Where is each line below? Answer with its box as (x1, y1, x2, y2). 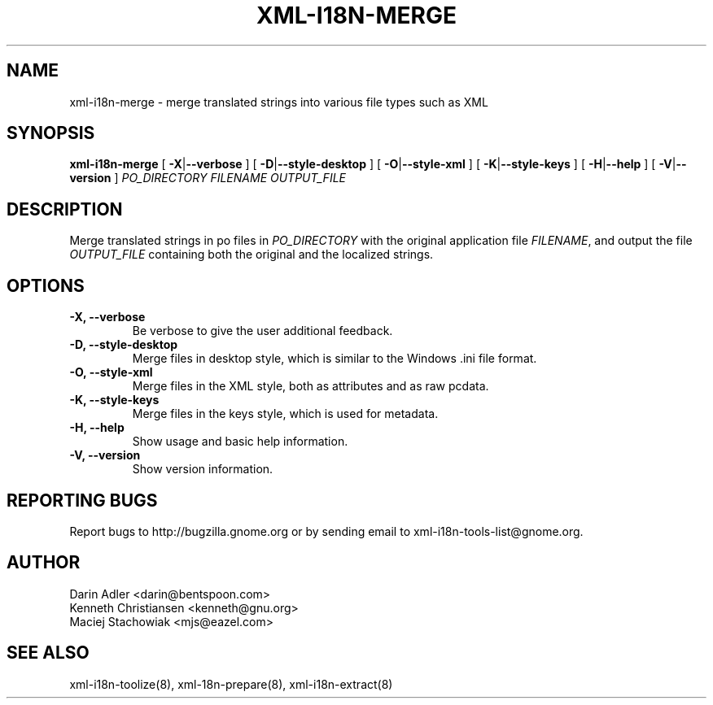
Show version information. (132, 462, 273, 477)
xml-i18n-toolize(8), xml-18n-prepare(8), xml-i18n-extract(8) (69, 677, 393, 691)
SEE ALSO (7, 642, 90, 664)
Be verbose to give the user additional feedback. (132, 324, 393, 338)
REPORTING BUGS (7, 490, 158, 511)
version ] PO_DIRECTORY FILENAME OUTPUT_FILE (69, 171, 346, 185)
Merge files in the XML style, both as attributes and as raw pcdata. (132, 379, 489, 394)
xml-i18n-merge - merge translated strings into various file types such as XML (69, 94, 488, 109)
